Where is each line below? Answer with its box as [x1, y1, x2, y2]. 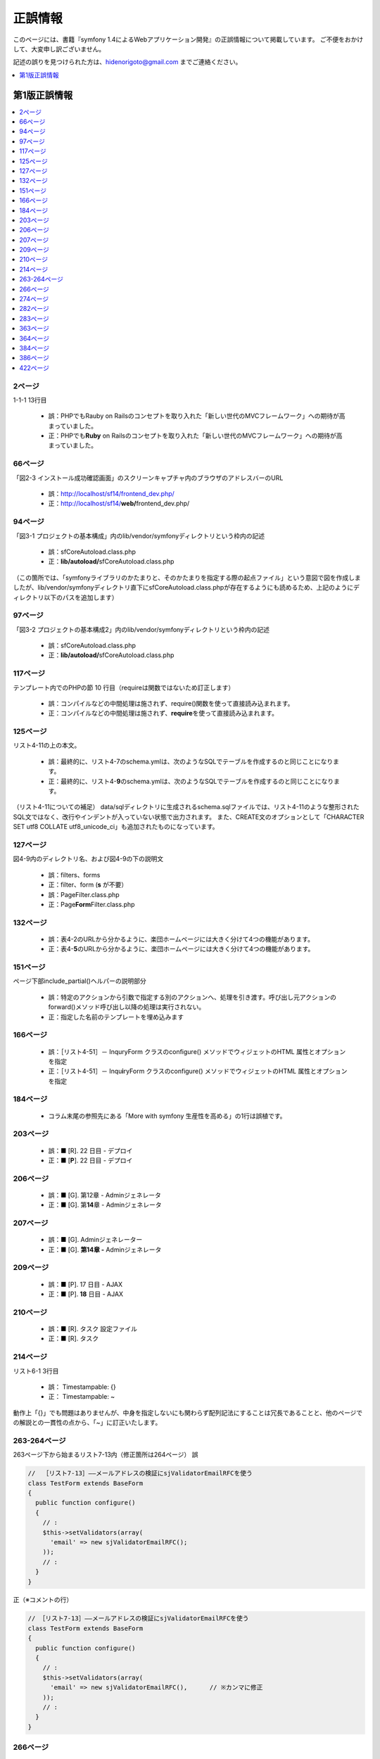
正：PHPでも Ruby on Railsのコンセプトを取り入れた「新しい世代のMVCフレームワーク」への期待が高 [48, 431, 343, 440]
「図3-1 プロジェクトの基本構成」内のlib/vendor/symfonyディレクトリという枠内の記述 [13, 531, 265, 540]
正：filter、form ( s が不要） [48, 880, 128, 889]
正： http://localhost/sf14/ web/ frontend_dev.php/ [48, 500, 190, 508]
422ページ [19, 363, 49, 372]
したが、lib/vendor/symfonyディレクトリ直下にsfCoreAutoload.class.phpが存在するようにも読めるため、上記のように [13, 583, 354, 592]
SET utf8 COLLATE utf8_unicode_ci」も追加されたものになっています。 [13, 823, 219, 831]
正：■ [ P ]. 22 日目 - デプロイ [48, 1156, 133, 1164]
